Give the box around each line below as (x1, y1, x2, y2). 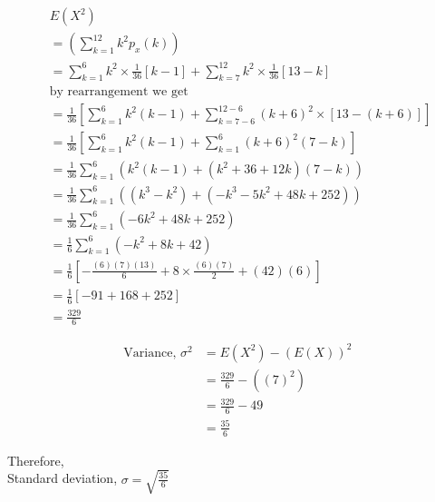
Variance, (123, 346, 177, 359)
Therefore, (7, 450, 64, 469)
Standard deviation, (7, 468, 118, 487)
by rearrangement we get (49, 85, 188, 99)
